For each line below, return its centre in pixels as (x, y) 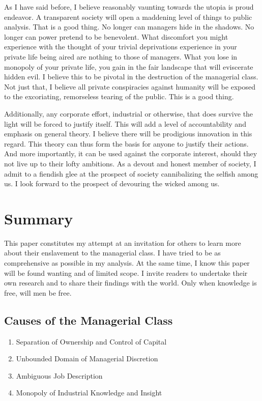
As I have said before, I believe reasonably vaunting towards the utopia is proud (129, 7)
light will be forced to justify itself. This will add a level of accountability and (125, 123)
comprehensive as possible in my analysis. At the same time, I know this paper (127, 263)
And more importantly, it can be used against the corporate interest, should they (131, 153)
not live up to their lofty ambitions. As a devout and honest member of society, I (130, 163)
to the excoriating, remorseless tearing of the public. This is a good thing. (119, 96)
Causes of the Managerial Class (89, 320)
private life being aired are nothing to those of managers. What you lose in (121, 56)
